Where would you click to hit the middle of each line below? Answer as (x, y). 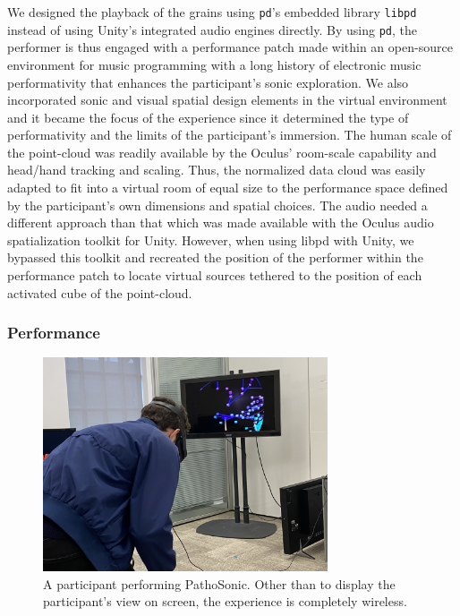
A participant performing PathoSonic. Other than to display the (219, 583)
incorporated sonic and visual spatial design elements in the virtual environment (227, 100)
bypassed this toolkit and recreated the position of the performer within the (215, 257)
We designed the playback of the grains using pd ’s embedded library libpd (212, 12)
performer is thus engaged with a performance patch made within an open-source (230, 47)
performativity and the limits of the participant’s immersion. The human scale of (230, 135)
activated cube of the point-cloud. (100, 292)
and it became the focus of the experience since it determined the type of (208, 117)
